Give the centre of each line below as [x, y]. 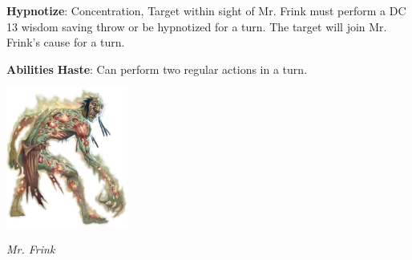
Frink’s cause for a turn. [66, 42]
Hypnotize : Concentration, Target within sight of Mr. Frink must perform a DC [206, 10]
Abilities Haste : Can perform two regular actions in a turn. [157, 69]
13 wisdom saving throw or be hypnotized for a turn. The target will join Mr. [197, 26]
